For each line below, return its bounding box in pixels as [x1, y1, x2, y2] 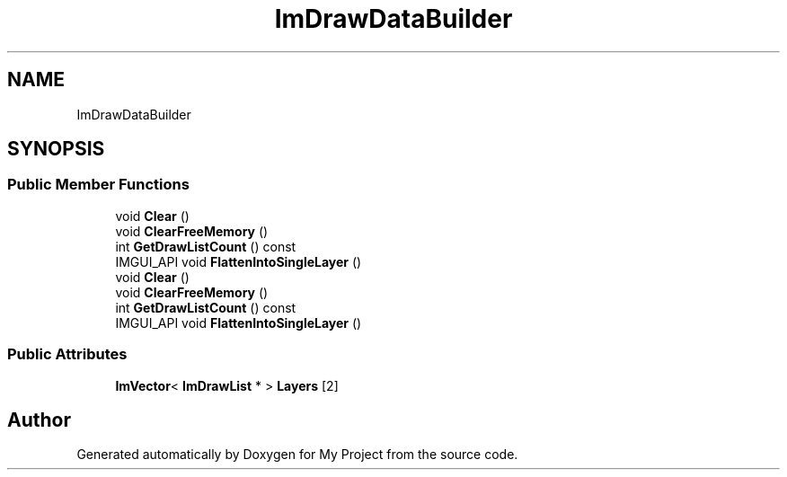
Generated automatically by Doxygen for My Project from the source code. [76, 446, 518, 463]
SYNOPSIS [7, 137, 105, 161]
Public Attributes [7, 345, 128, 364]
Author [7, 408, 71, 431]
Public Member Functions [7, 175, 190, 194]
